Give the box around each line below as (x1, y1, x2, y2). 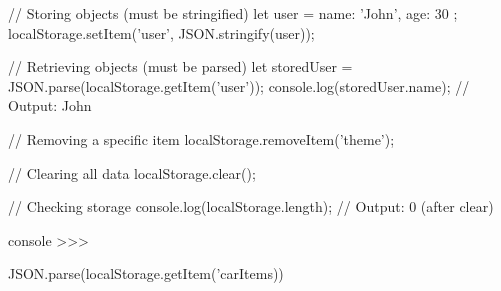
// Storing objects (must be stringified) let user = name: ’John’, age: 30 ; (8, 3, 458, 23)
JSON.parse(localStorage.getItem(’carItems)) (8, 263, 284, 284)
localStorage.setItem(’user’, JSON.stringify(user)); (8, 22, 315, 43)
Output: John (8, 95, 92, 116)
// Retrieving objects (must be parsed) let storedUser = (8, 56, 353, 77)
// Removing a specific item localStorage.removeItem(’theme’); (8, 128, 395, 149)
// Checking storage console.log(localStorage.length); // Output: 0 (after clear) (8, 196, 494, 217)
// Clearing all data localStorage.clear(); (8, 162, 256, 183)
